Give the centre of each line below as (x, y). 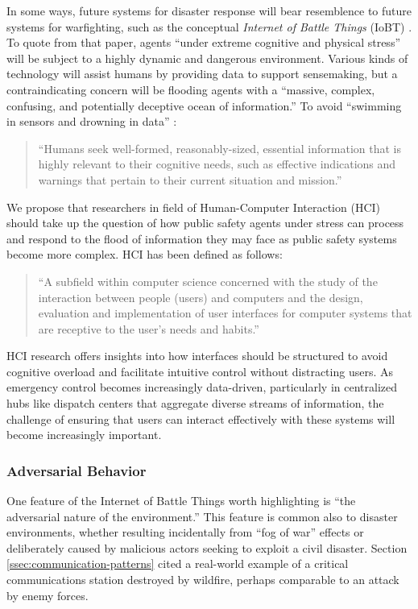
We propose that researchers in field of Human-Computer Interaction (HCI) (194, 207)
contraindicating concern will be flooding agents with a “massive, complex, (191, 89)
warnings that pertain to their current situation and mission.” (190, 179)
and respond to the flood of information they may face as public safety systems (202, 238)
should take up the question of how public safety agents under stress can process (205, 223)
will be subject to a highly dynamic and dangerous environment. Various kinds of (207, 58)
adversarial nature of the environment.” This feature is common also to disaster (202, 516)
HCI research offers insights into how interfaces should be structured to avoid (197, 356)
